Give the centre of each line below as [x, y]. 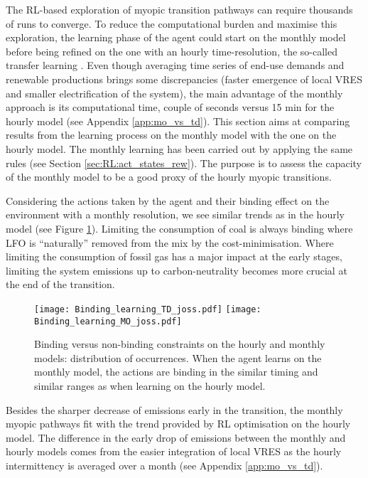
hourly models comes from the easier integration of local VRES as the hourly [174, 451]
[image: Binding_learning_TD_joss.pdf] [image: [148, 309]
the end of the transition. [60, 284]
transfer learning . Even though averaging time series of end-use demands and [175, 65]
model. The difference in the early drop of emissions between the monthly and [176, 437]
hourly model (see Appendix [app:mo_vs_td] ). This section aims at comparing [178, 121]
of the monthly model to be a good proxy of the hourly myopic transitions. [169, 177]
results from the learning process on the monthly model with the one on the [171, 135]
